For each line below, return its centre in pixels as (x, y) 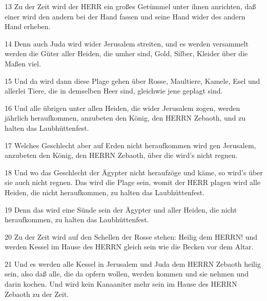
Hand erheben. (28, 26)
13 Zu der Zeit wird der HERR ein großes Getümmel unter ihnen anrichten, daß (130, 6)
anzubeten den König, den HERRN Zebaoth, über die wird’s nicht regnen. (121, 155)
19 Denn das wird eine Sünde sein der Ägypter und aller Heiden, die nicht (121, 209)
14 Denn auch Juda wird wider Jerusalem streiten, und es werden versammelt (127, 43)
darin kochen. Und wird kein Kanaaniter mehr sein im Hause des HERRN (121, 284)
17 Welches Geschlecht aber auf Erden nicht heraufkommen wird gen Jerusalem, (130, 145)
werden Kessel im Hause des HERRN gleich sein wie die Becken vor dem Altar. (129, 247)
